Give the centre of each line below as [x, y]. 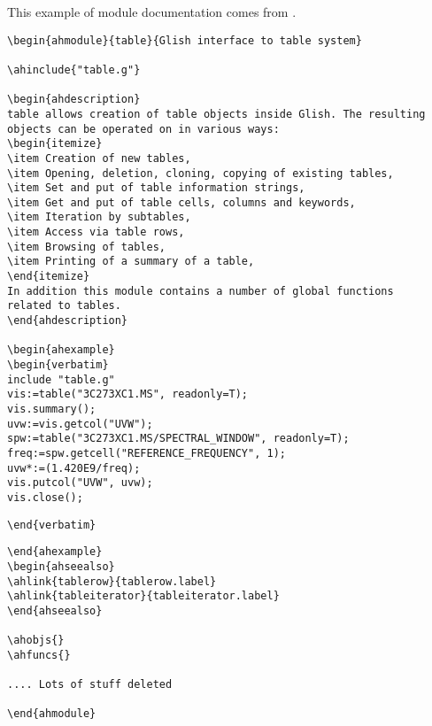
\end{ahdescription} [68, 321]
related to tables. [64, 306]
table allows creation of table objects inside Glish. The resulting [216, 114]
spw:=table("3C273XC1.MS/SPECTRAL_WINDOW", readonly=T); [178, 439]
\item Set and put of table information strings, [156, 188]
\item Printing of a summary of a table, [131, 262]
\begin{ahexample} [61, 350]
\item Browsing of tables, [86, 247]
